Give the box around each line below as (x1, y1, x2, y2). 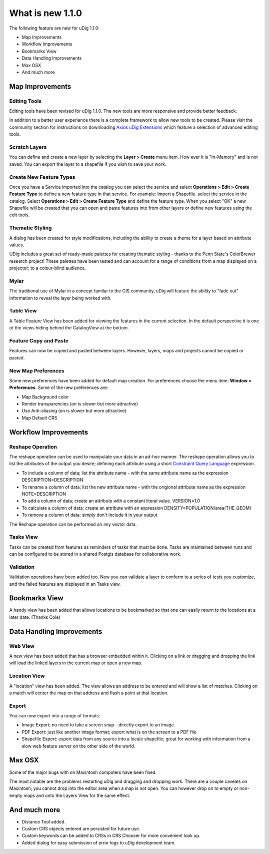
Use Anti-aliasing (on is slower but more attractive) (21, 408, 127, 414)
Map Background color (21, 393, 69, 400)
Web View (9, 642, 35, 649)
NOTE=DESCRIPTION (21, 491, 66, 497)
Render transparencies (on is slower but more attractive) (21, 401, 138, 407)
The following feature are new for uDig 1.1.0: (9, 25, 100, 31)
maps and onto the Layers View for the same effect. (23, 792, 130, 798)
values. (9, 242, 24, 248)
